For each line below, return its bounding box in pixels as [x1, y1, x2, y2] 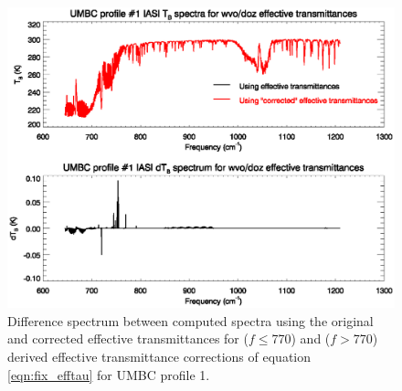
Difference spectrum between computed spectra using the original [7, 311, 374, 330]
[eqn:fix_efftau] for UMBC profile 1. [7, 365, 210, 384]
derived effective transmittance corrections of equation [7, 346, 312, 365]
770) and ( [271, 329, 331, 348]
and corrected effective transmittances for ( [7, 329, 249, 348]
